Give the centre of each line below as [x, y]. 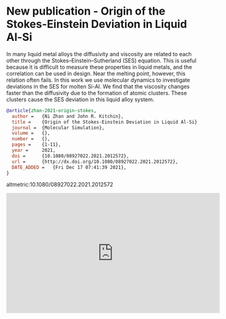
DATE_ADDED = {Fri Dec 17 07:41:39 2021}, [69, 167]
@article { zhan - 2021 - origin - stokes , [51, 110]
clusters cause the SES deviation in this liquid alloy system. [80, 99]
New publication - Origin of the [86, 11]
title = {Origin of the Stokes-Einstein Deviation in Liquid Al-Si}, [106, 122]
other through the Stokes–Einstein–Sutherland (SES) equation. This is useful [101, 60]
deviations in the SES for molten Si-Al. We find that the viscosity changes [98, 86]
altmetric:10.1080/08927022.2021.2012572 [60, 185]
